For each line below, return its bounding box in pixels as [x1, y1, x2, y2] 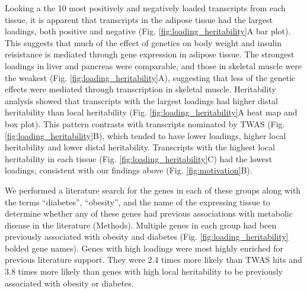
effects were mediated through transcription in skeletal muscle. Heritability [5, 83, 276, 95]
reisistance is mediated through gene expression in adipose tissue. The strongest [5, 48, 295, 60]
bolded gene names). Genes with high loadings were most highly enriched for [5, 242, 283, 254]
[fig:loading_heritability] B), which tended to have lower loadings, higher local [5, 129, 286, 141]
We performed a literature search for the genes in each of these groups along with [5, 183, 301, 196]
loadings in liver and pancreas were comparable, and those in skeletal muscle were [5, 59, 302, 72]
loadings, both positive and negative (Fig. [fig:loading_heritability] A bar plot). [5, 25, 291, 37]
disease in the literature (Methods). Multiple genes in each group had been [5, 218, 277, 231]
